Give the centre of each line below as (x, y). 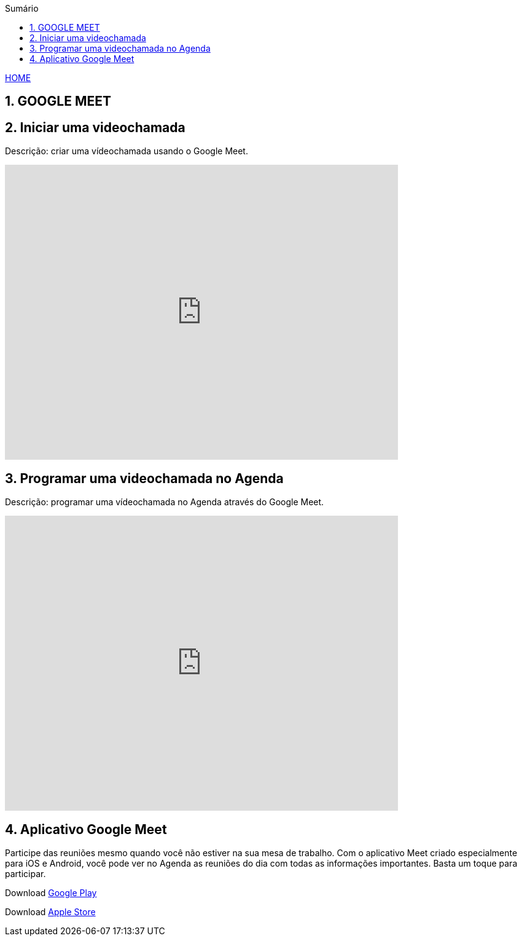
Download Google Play (51, 892)
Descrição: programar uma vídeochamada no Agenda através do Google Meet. (165, 502)
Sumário (22, 8)
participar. (25, 873)
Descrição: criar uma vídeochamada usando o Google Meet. (127, 151)
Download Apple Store (50, 911)
